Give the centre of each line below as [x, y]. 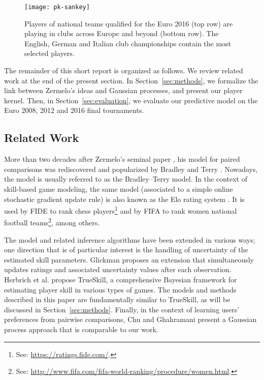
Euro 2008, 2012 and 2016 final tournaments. [74, 110]
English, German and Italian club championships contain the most [128, 43]
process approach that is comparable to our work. [81, 329]
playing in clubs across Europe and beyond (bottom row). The [122, 33]
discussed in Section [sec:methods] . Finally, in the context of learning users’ [122, 309]
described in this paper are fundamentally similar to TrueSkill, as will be [117, 299]
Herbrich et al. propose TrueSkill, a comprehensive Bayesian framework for [121, 280]
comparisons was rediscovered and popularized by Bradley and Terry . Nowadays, [131, 169]
